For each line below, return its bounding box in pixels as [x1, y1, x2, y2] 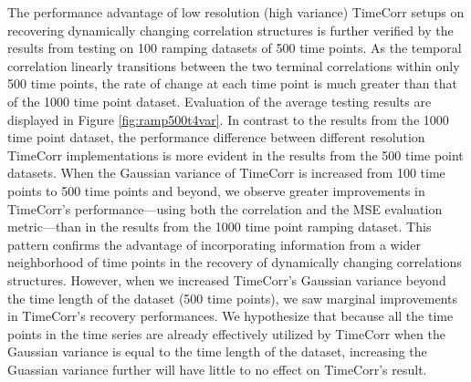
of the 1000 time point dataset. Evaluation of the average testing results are [7, 91, 432, 110]
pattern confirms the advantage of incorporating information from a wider [7, 234, 422, 253]
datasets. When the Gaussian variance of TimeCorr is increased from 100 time [7, 163, 445, 182]
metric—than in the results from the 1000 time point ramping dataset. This [7, 217, 432, 236]
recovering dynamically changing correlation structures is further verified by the [7, 20, 454, 39]
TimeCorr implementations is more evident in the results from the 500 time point [7, 145, 464, 164]
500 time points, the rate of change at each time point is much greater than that [7, 74, 457, 93]
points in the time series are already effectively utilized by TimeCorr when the [7, 324, 445, 343]
